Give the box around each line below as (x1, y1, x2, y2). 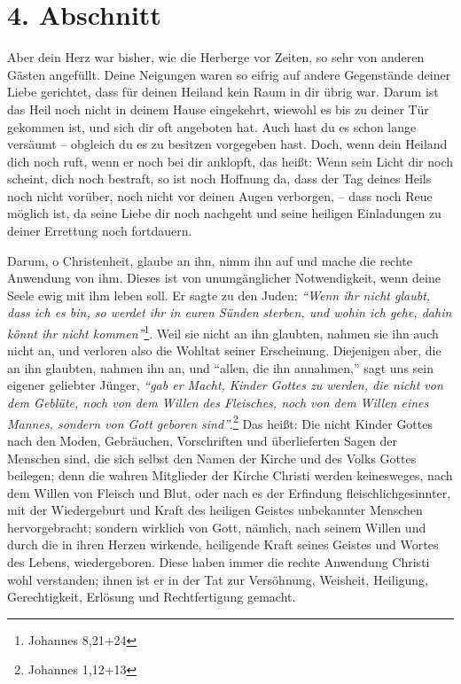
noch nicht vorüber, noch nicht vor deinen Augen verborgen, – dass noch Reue (7, 186, 433, 205)
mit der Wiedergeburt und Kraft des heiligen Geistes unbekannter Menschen (7, 501, 423, 519)
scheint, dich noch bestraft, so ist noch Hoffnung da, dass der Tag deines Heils (7, 169, 432, 188)
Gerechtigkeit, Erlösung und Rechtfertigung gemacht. (7, 587, 296, 606)
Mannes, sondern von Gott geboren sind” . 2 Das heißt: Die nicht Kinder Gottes (7, 411, 433, 432)
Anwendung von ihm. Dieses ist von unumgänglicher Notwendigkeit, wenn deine (7, 268, 441, 287)
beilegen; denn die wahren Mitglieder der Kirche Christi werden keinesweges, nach (7, 466, 453, 485)
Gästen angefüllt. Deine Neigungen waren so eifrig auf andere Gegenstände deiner (7, 65, 451, 83)
